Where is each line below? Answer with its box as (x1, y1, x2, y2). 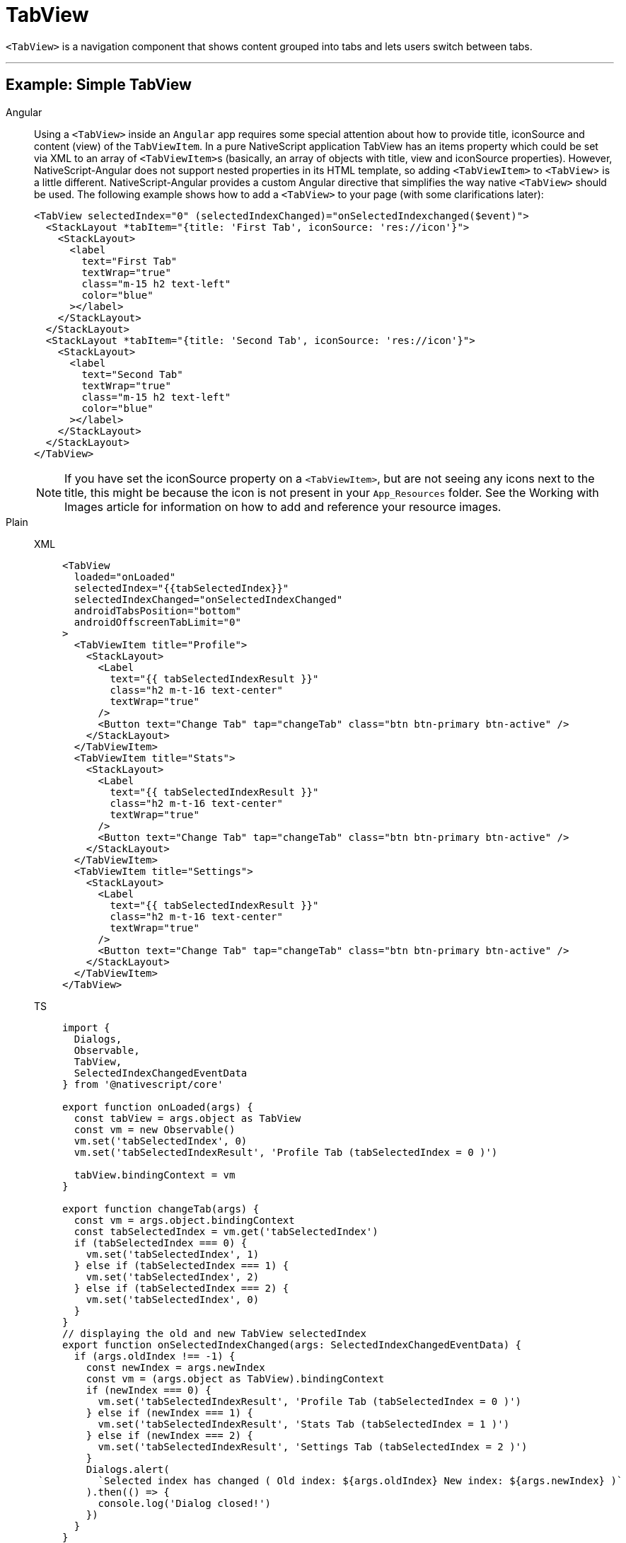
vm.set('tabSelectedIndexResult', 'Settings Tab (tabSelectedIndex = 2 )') (98, 1440, 528, 1452)
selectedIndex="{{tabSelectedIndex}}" (74, 582, 289, 594)
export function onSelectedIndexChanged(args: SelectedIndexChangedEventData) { (62, 1338, 522, 1350)
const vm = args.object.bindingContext (74, 1214, 295, 1226)
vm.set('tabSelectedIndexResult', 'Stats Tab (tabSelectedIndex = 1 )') (98, 1418, 510, 1430)
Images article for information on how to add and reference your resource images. (64, 499, 502, 514)
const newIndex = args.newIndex (86, 1361, 265, 1373)
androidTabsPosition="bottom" (74, 604, 241, 616)
